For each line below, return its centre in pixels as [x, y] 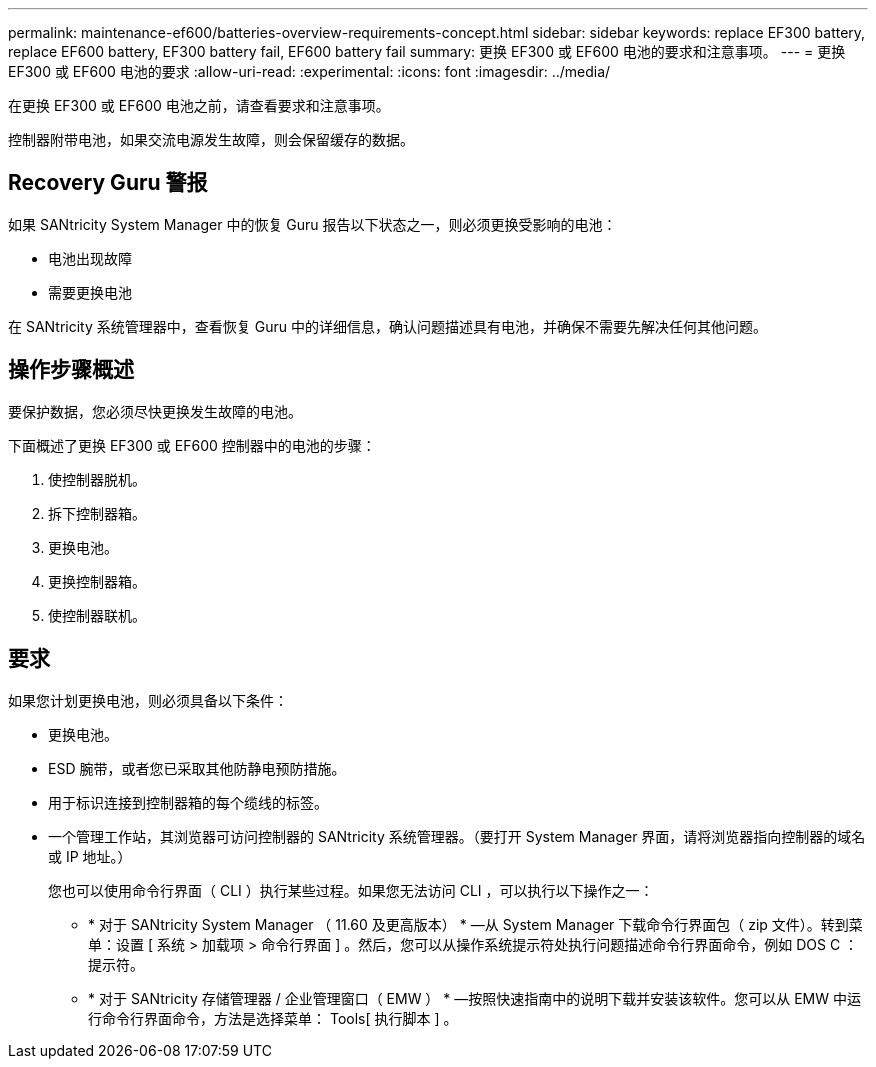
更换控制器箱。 [97, 581]
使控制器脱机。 [97, 479]
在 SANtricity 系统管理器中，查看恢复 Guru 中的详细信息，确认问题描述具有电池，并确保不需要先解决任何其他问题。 [387, 326]
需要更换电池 [90, 292]
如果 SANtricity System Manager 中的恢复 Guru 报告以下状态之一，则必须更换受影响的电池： [312, 224]
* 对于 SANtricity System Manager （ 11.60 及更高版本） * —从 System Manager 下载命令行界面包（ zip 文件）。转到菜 [475, 924]
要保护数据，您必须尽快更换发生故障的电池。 [155, 411]
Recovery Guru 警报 [108, 183]
